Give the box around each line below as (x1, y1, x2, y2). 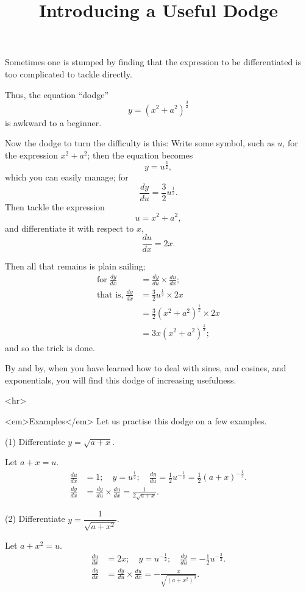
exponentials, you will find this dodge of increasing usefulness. (5, 373, 237, 386)
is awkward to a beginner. (5, 116, 102, 129)
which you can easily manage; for (5, 171, 129, 184)
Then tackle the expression (5, 200, 105, 213)
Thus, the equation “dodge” (5, 88, 109, 101)
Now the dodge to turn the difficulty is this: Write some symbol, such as (5, 137, 275, 149)
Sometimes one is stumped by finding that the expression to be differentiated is (5, 55, 302, 68)
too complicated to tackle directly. (5, 67, 132, 80)
